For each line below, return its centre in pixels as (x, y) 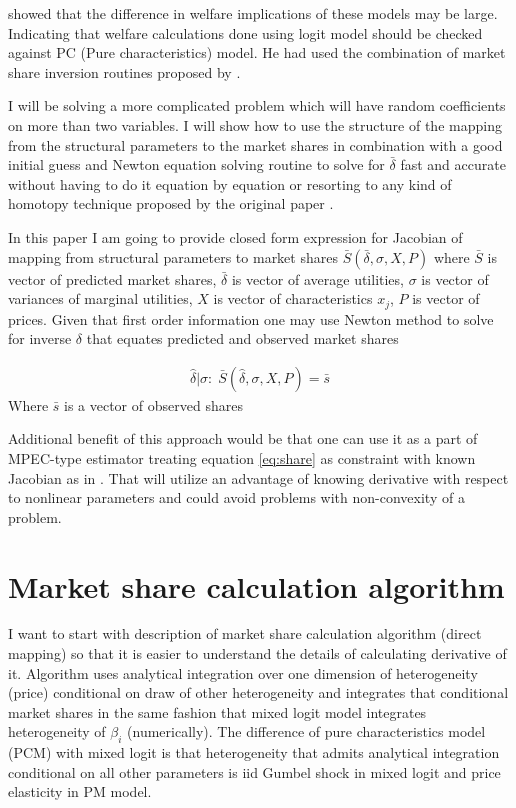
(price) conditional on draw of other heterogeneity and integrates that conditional (258, 692)
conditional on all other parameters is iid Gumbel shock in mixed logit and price (254, 771)
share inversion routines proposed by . (124, 71)
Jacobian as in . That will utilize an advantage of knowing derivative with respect (258, 477)
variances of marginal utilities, (100, 298)
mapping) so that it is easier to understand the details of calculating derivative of (257, 653)
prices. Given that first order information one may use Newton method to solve (251, 318)
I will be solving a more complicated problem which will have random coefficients (257, 105)
